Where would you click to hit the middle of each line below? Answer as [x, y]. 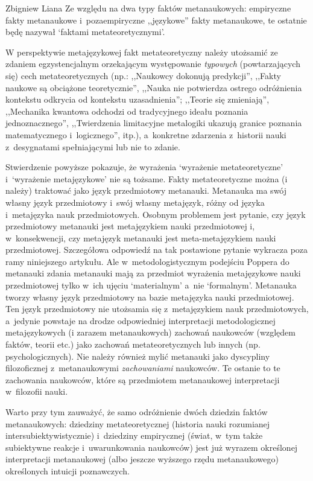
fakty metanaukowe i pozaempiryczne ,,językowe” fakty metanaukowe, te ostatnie [156, 20]
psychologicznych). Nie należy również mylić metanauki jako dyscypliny [138, 356]
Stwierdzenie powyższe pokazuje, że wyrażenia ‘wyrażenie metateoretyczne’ [144, 167]
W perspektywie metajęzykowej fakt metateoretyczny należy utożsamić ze [142, 52]
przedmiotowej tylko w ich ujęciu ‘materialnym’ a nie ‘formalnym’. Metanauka [151, 285]
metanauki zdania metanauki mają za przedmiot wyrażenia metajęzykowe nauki [153, 273]
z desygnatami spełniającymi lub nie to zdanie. [93, 146]
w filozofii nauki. [37, 391]
